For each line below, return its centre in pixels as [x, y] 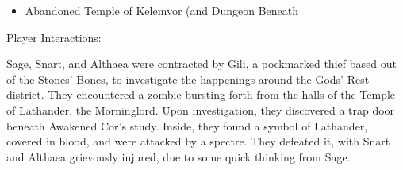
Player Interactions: [54, 37]
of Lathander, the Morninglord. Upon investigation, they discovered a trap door [201, 110]
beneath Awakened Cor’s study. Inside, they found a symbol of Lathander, [187, 125]
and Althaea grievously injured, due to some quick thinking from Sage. [178, 156]
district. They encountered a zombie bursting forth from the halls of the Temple [201, 94]
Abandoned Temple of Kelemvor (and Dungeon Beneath [162, 10]
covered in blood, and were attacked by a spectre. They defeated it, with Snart [198, 141]
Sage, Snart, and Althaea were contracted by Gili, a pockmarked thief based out [201, 64]
